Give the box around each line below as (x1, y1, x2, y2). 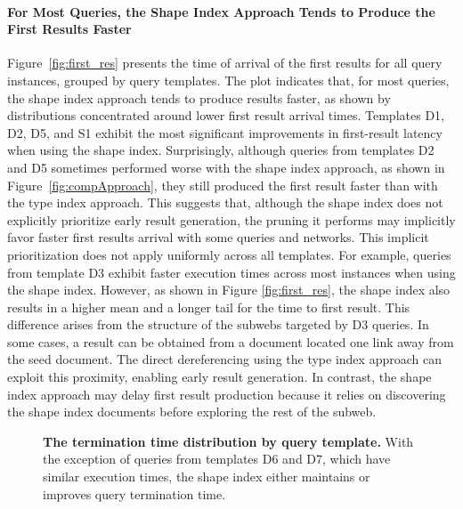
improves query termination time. (43, 484, 226, 503)
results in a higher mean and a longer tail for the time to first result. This (7, 297, 410, 316)
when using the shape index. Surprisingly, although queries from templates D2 (7, 141, 435, 159)
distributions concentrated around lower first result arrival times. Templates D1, (7, 106, 444, 125)
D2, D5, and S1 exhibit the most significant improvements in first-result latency (7, 123, 443, 141)
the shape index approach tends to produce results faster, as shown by (7, 88, 391, 107)
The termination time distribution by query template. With (43, 432, 414, 450)
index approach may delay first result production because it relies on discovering (7, 384, 446, 403)
